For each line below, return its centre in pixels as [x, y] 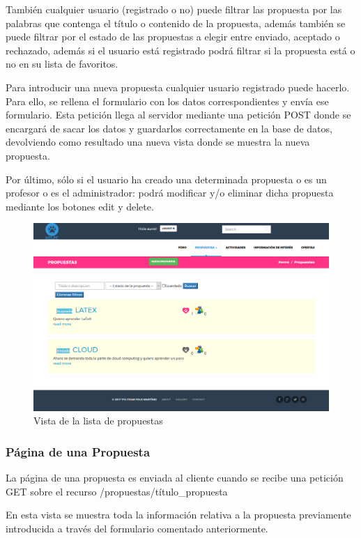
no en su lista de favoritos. [62, 64]
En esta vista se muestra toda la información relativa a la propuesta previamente [178, 515]
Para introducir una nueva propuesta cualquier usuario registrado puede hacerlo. [178, 87]
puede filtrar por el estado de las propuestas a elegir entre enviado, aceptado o [173, 37]
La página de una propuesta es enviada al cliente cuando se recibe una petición [175, 478]
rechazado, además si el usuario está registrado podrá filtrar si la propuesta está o [180, 50]
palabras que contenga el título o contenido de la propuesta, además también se [176, 23]
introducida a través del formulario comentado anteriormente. [137, 529]
